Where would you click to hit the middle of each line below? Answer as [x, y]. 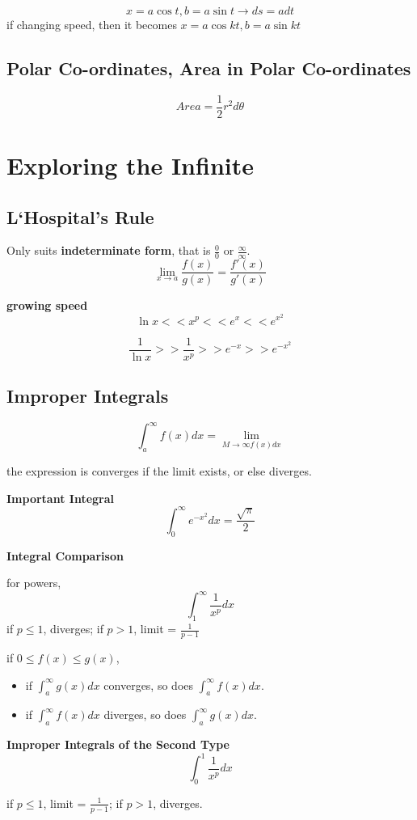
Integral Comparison [65, 555]
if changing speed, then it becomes [92, 24]
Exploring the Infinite [130, 165]
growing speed [47, 305]
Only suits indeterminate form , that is [109, 250]
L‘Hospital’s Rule [80, 216]
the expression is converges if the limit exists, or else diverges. [159, 471]
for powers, [34, 583]
